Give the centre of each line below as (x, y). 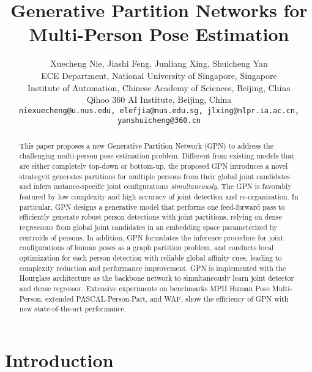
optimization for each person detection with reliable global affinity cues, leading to (150, 258)
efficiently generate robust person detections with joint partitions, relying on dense (151, 217)
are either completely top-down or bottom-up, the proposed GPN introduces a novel (154, 166)
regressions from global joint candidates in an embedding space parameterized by (148, 227)
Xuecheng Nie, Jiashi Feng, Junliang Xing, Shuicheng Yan (159, 63)
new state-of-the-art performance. (73, 309)
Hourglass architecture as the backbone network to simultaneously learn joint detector (157, 278)
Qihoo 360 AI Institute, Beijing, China (159, 99)
